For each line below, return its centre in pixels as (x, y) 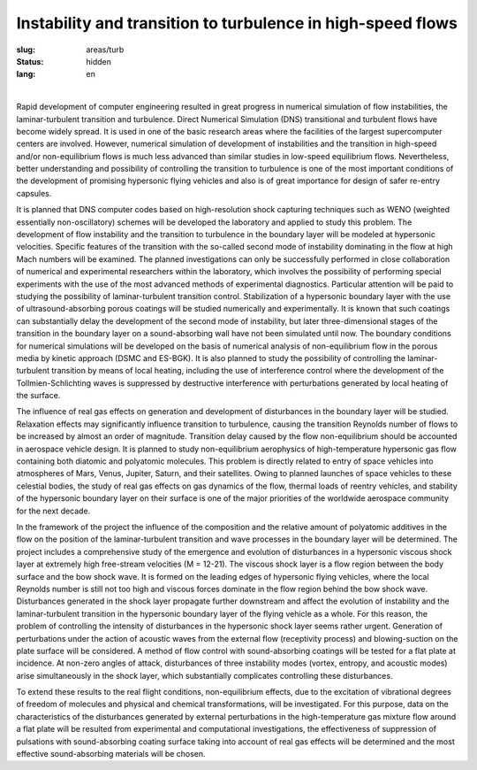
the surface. (38, 396)
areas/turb (105, 50)
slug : (26, 50)
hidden (99, 61)
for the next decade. (53, 511)
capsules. (34, 193)
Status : (30, 61)
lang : (26, 74)
